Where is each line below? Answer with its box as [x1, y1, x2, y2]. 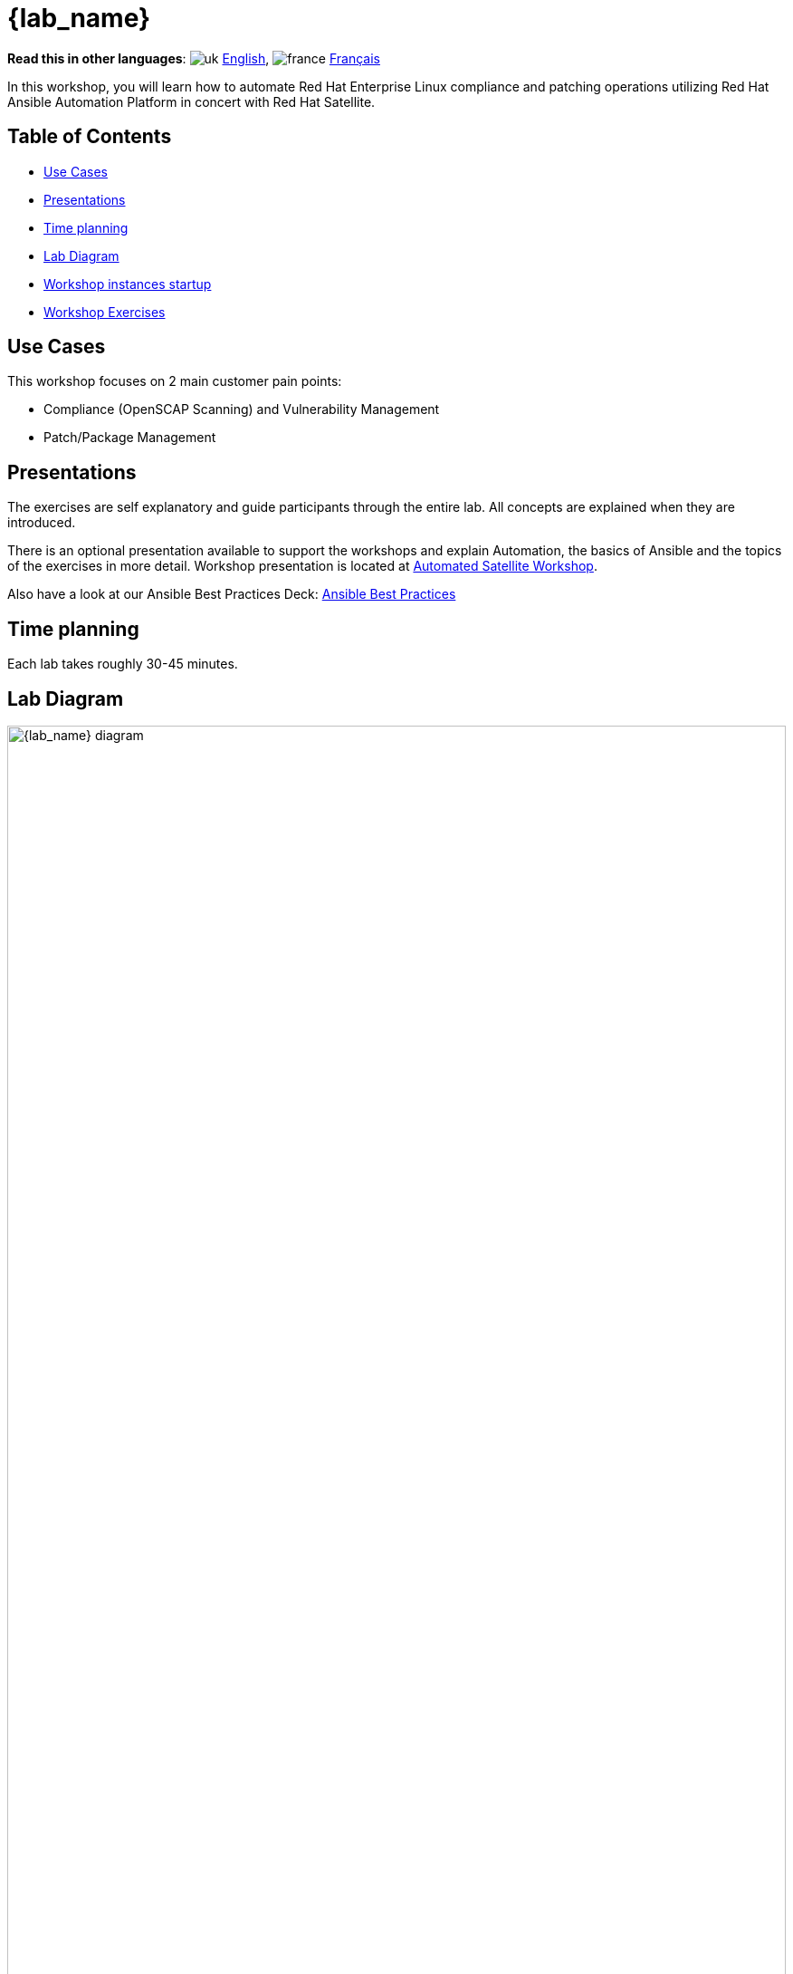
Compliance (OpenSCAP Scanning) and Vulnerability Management [43, 401, 440, 418]
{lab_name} [7, 3, 151, 34]
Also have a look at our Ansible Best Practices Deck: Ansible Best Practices [7, 586, 456, 602]
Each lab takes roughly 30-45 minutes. [7, 656, 238, 672]
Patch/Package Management [43, 429, 216, 446]
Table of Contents [7, 125, 172, 149]
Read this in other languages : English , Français [7, 50, 380, 66]
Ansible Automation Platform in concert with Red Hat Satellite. [7, 93, 376, 110]
